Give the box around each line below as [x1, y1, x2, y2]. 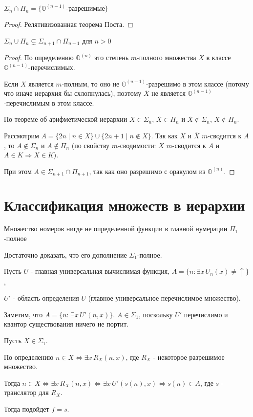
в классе [206, 52, 231, 63]
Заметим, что [4, 309, 43, 319]
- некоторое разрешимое [153, 351, 225, 362]
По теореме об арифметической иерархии [4, 114, 127, 124]
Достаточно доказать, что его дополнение [4, 249, 127, 260]
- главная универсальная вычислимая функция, [30, 266, 169, 276]
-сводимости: [117, 140, 156, 150]
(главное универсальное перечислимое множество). [88, 293, 241, 303]
